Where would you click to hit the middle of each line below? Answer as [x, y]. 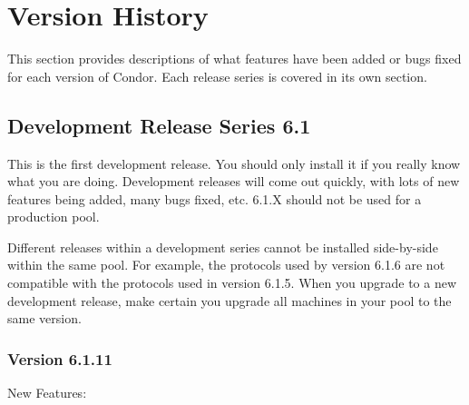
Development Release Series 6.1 [159, 125]
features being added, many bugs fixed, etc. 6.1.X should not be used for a [215, 198]
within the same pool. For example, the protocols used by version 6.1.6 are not [226, 265]
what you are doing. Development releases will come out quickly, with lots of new [234, 181]
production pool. [54, 217]
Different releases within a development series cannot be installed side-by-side [223, 247]
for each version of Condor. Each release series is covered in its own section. [217, 76]
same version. [44, 318]
